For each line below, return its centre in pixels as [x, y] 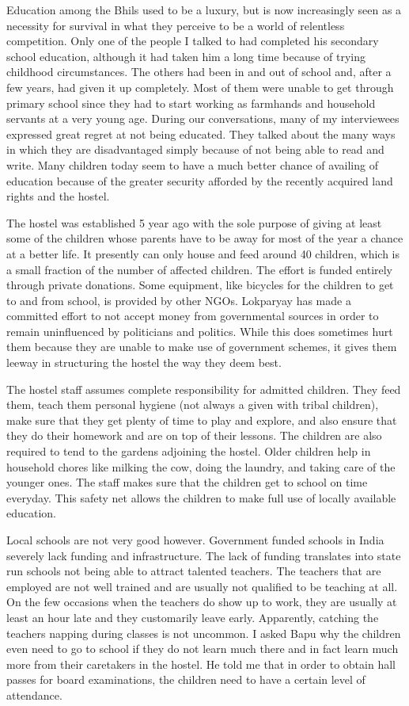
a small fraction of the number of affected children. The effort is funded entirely [200, 269]
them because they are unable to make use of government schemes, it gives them [202, 347]
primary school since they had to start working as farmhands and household [191, 103]
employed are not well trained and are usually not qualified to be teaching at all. [202, 586]
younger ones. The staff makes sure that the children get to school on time [187, 482]
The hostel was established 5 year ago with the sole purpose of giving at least [194, 222]
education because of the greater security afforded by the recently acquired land [200, 180]
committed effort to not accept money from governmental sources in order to [193, 316]
